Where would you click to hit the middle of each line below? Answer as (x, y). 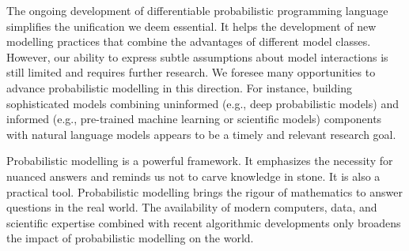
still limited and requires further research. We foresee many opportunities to (191, 72)
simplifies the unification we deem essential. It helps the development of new (191, 26)
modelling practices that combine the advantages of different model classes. (189, 41)
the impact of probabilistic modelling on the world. (130, 238)
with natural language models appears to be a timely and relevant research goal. (201, 134)
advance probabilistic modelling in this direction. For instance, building (179, 87)
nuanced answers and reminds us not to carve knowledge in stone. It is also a (193, 176)
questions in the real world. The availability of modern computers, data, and (192, 207)
